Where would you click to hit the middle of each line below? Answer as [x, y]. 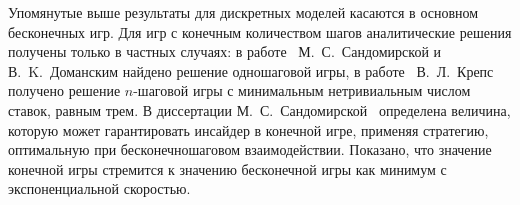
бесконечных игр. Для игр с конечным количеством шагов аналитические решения [260, 31]
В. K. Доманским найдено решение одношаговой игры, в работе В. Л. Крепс [251, 70]
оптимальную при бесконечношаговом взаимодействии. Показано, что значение [250, 149]
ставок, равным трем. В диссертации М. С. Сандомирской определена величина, [259, 109]
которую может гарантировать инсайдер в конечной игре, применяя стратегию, [248, 129]
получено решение [64, 90]
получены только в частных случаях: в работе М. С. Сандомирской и [225, 51]
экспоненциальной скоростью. [99, 188]
